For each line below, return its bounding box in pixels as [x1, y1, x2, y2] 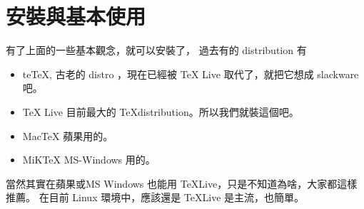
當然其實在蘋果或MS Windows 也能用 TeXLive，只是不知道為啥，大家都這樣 [6, 176, 358, 191]
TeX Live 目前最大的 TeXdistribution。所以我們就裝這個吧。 [22, 104, 299, 119]
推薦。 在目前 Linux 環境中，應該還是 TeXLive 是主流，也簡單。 [6, 190, 305, 205]
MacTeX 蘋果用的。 [22, 128, 113, 143]
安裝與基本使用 [6, 1, 146, 31]
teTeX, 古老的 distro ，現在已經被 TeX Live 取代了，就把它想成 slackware [22, 66, 359, 81]
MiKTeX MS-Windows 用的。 [22, 152, 156, 167]
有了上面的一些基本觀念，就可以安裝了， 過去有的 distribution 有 [6, 43, 307, 58]
